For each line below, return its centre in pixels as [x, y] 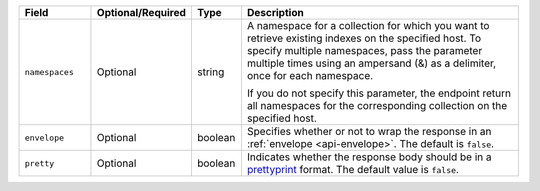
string [210, 72]
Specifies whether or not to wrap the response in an [369, 131]
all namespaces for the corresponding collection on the [377, 105]
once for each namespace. [310, 75]
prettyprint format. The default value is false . [353, 169]
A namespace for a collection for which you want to [368, 25]
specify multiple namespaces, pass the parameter [364, 50]
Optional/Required [141, 12]
